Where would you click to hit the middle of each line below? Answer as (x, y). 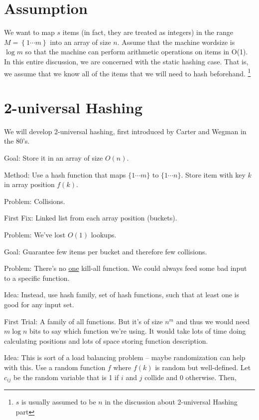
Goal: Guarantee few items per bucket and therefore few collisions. (106, 251)
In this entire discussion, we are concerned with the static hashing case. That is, (126, 61)
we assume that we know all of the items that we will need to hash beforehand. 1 (128, 72)
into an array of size (80, 42)
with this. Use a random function (55, 367)
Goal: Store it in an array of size (54, 158)
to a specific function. (37, 278)
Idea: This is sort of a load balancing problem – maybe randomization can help (125, 357)
